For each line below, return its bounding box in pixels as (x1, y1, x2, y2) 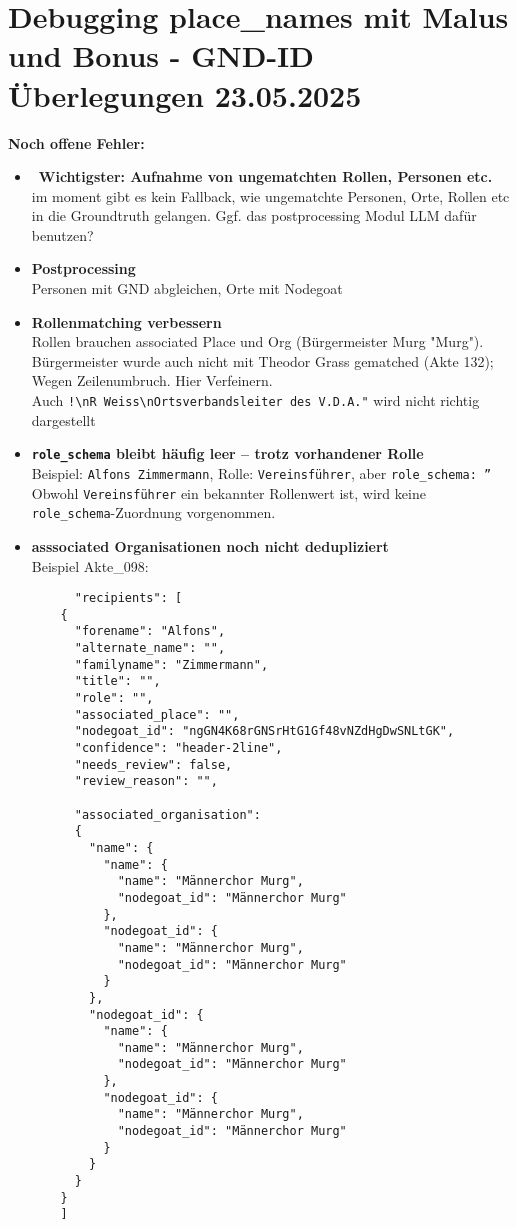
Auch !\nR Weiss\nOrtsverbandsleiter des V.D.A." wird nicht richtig (31, 390, 480, 411)
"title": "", (74, 674, 161, 689)
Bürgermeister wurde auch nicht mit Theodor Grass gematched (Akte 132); (31, 350, 494, 371)
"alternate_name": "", (74, 641, 226, 656)
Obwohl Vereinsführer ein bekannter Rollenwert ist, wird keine (31, 482, 426, 503)
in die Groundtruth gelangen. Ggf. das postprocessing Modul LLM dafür (31, 205, 477, 226)
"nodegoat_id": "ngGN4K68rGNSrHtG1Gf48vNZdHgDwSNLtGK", (74, 724, 455, 739)
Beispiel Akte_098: (31, 555, 149, 576)
